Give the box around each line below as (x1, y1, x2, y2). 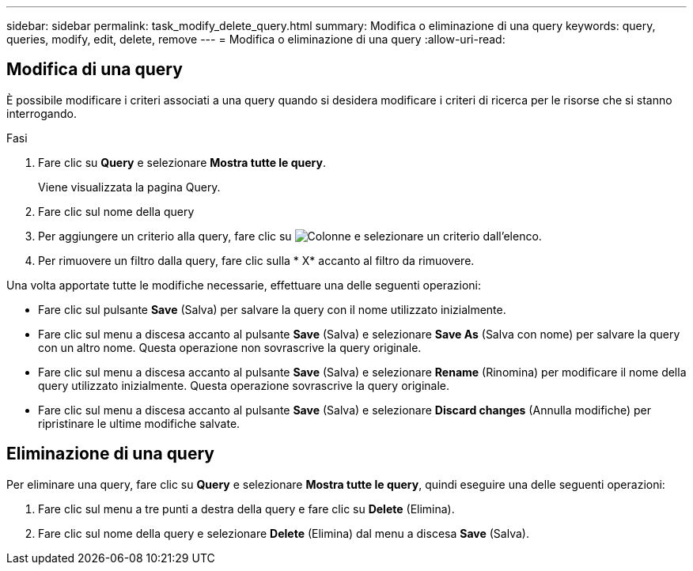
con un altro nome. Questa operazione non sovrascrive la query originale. (38, 340, 422, 354)
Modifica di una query (6, 59, 183, 80)
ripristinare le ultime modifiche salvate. (38, 416, 240, 430)
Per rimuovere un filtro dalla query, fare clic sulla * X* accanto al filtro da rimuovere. (38, 253, 475, 267)
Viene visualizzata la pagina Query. (38, 180, 221, 194)
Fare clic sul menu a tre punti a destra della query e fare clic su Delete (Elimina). (38, 501, 455, 516)
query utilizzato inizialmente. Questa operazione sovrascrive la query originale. (38, 378, 450, 392)
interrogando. (6, 106, 77, 120)
